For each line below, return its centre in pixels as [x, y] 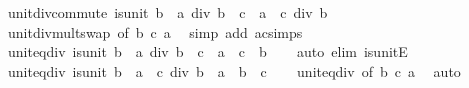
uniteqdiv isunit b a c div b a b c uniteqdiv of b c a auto [234, 70]
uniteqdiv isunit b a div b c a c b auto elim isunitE [207, 51]
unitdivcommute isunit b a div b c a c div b [167, 12]
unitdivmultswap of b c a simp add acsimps [155, 31]
